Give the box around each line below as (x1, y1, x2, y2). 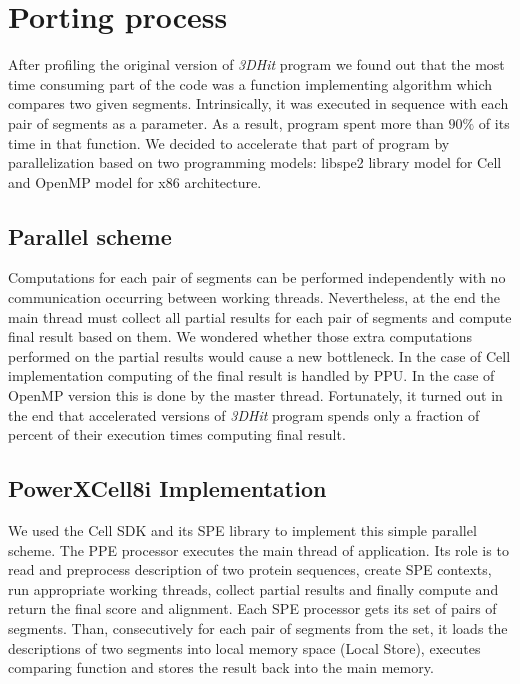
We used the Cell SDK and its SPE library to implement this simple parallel (8, 520, 477, 541)
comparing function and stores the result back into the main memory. (8, 657, 434, 678)
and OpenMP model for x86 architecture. (8, 171, 262, 192)
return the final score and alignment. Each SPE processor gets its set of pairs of (8, 598, 497, 619)
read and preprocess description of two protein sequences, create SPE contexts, (8, 559, 492, 580)
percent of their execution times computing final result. (8, 424, 346, 445)
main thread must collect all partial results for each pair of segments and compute (8, 306, 512, 327)
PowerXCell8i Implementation (8, 473, 327, 504)
